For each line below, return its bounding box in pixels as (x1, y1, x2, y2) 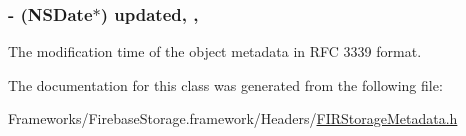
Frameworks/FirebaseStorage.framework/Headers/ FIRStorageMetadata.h (8, 108, 458, 129)
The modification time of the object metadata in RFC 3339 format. (8, 41, 422, 62)
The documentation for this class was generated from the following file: (8, 74, 443, 95)
